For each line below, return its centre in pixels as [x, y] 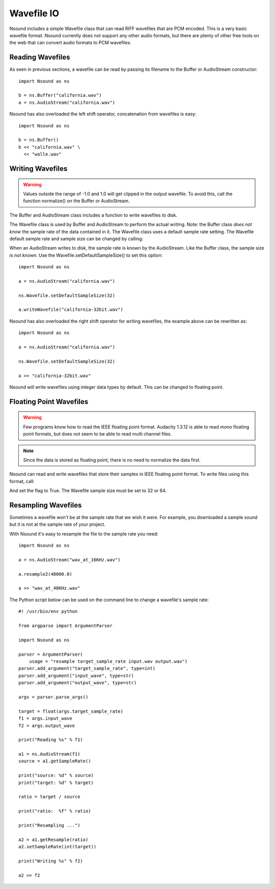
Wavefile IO [34, 13]
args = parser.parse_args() [53, 697]
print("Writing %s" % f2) [51, 861]
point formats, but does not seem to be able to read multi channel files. [98, 434]
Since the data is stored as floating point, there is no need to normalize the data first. [112, 460]
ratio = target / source [49, 797]
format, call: [22, 481]
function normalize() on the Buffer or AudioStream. [76, 201]
